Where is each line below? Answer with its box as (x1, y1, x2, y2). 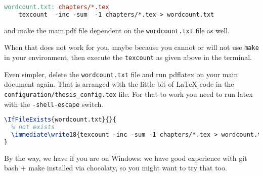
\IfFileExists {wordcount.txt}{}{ (4, 116, 116, 124)
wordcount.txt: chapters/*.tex (4, 4, 109, 11)
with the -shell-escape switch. (4, 98, 104, 109)
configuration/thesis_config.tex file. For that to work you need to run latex (4, 88, 253, 99)
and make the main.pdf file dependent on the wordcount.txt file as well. (4, 25, 230, 35)
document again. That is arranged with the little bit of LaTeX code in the (4, 79, 234, 89)
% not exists (11, 124, 55, 131)
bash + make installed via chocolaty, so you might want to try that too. (4, 162, 227, 173)
